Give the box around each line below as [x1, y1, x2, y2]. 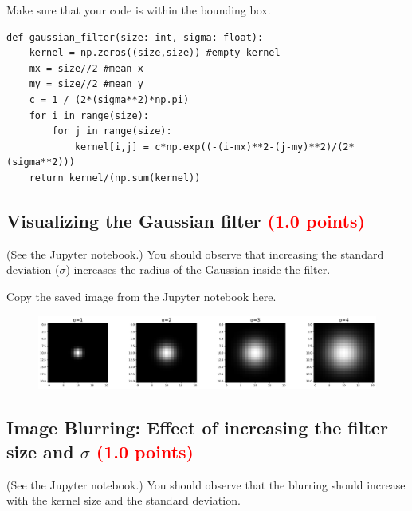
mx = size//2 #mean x [29, 62, 143, 74]
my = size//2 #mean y [29, 78, 143, 90]
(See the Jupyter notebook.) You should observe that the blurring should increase [6, 476, 406, 493]
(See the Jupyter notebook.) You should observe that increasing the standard [6, 245, 384, 262]
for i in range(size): [29, 109, 149, 121]
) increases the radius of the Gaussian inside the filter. [65, 261, 331, 278]
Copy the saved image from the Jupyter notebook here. [6, 287, 277, 304]
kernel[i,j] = [74, 141, 149, 153]
